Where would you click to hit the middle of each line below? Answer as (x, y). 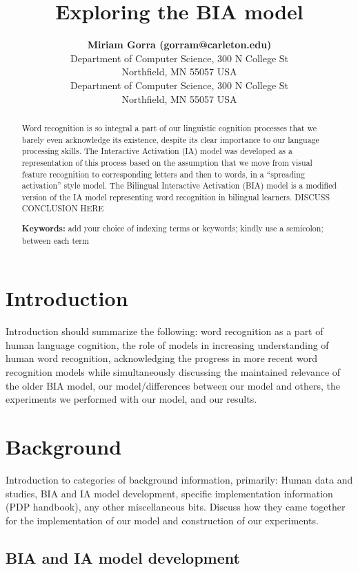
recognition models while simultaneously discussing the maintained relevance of (173, 372)
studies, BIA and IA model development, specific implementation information (169, 493)
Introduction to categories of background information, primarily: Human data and (179, 479)
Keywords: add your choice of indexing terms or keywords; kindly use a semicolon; (172, 229)
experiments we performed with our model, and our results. (131, 399)
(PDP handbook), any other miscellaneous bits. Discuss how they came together (176, 507)
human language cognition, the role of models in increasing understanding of (167, 344)
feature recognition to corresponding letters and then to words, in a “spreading (163, 174)
